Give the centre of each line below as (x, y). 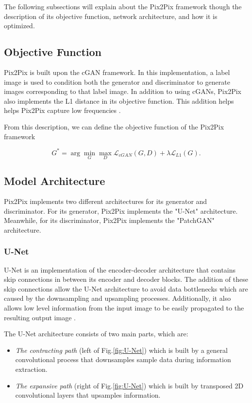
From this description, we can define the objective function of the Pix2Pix (114, 126)
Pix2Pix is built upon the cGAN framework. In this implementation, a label (117, 72)
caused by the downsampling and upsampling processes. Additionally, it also (118, 298)
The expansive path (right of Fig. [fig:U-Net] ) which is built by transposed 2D (129, 385)
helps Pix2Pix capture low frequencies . (62, 110)
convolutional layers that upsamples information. (88, 395)
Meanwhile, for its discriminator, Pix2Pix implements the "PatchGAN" (109, 220)
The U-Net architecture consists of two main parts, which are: (96, 334)
